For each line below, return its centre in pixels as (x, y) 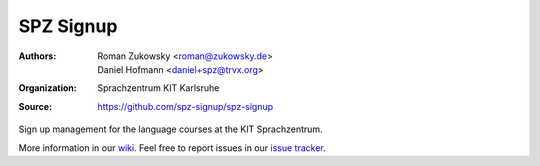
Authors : (37, 56)
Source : (35, 106)
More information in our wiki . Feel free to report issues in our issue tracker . (172, 147)
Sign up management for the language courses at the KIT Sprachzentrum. (171, 129)
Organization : (47, 88)
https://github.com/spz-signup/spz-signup (185, 106)
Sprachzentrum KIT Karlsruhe (158, 88)
